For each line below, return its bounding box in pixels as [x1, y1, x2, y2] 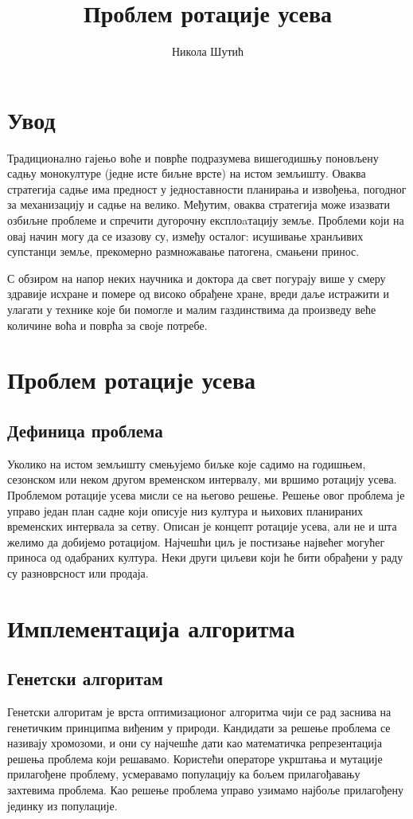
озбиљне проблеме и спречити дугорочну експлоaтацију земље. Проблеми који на [7, 212, 404, 229]
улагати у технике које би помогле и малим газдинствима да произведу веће [7, 301, 376, 317]
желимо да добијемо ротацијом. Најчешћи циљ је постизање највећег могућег [7, 533, 385, 550]
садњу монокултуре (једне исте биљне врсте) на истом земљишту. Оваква [7, 165, 366, 182]
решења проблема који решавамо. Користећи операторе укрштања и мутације [7, 750, 383, 766]
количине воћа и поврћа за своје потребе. [7, 316, 208, 333]
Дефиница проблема [7, 417, 163, 442]
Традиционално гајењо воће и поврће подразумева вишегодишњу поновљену [7, 149, 379, 166]
